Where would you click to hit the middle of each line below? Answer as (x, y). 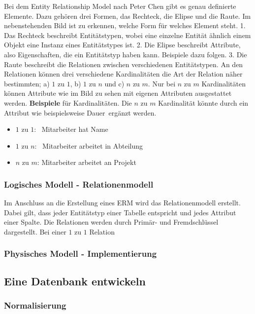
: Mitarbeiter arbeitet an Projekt (87, 162)
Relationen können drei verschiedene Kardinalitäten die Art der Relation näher (123, 74)
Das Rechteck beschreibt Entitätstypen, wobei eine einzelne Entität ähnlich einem (127, 35)
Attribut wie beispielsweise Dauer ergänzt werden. (80, 112)
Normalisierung (35, 305)
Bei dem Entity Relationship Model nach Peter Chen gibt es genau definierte (120, 6)
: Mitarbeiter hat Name (71, 129)
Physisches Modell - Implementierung (80, 254)
